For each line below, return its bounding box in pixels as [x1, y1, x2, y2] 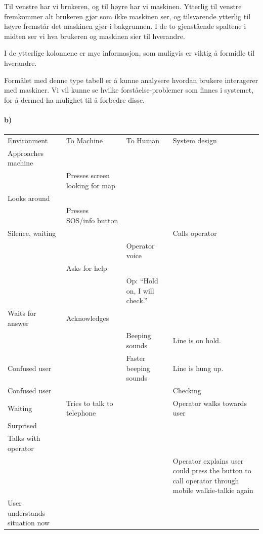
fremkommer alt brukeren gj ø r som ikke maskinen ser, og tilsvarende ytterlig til [4, 11, 251, 21]
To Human [126, 135, 160, 145]
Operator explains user [172, 455, 244, 466]
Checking [172, 385, 201, 395]
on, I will [126, 285, 154, 296]
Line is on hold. [172, 335, 221, 346]
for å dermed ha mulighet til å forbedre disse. [4, 94, 145, 105]
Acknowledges [66, 312, 109, 323]
